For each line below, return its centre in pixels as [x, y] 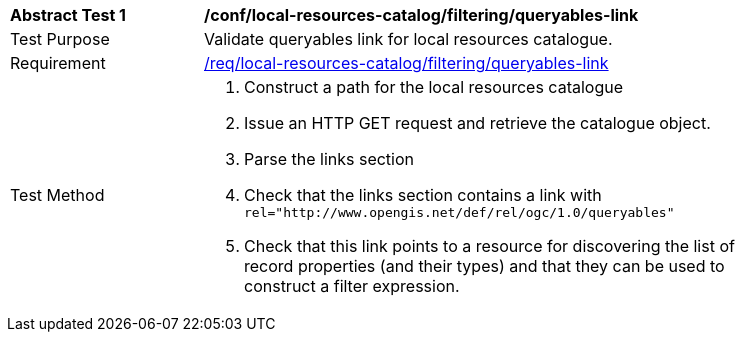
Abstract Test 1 [68, 15]
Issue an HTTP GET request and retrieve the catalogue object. [477, 123]
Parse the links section [329, 159]
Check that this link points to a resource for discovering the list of [489, 246]
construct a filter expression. [352, 286]
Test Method [57, 194]
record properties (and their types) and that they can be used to [484, 266]
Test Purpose [60, 39]
